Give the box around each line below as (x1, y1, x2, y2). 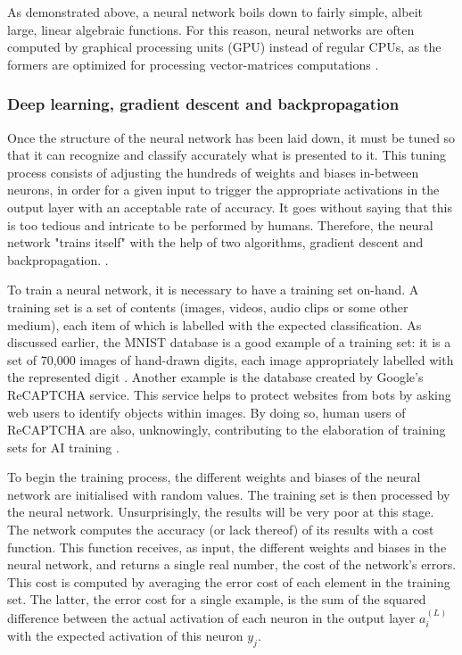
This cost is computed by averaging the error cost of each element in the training (7, 572, 450, 591)
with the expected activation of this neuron (7, 626, 243, 645)
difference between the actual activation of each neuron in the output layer (7, 608, 416, 626)
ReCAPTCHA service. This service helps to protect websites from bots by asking (7, 385, 451, 403)
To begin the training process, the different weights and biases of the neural (7, 468, 421, 486)
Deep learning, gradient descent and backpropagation (7, 93, 400, 115)
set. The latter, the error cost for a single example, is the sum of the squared (7, 590, 426, 609)
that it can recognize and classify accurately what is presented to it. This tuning (7, 145, 447, 164)
